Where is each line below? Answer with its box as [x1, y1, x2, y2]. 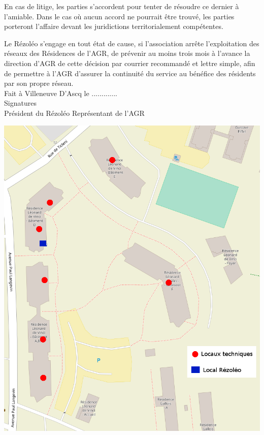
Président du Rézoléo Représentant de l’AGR [4, 107, 145, 118]
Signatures [4, 98, 37, 108]
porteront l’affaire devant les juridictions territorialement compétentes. [4, 21, 223, 32]
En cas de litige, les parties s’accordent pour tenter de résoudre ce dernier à [4, 1, 239, 11]
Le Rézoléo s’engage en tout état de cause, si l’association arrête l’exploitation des [4, 38, 259, 48]
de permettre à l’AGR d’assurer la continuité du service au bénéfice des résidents [4, 68, 256, 78]
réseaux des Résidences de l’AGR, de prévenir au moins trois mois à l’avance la [4, 48, 250, 58]
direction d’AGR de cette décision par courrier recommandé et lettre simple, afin [4, 57, 255, 68]
